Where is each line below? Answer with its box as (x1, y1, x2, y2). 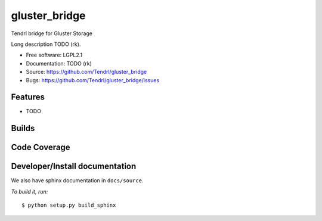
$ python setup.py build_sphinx (21, 202, 116, 208)
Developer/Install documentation (11, 161, 137, 172)
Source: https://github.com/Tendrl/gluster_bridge (26, 69, 147, 76)
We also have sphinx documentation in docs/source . (11, 177, 144, 184)
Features (11, 92, 45, 102)
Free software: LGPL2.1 (26, 51, 83, 59)
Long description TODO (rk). (11, 41, 81, 48)
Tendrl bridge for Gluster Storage (11, 30, 92, 37)
